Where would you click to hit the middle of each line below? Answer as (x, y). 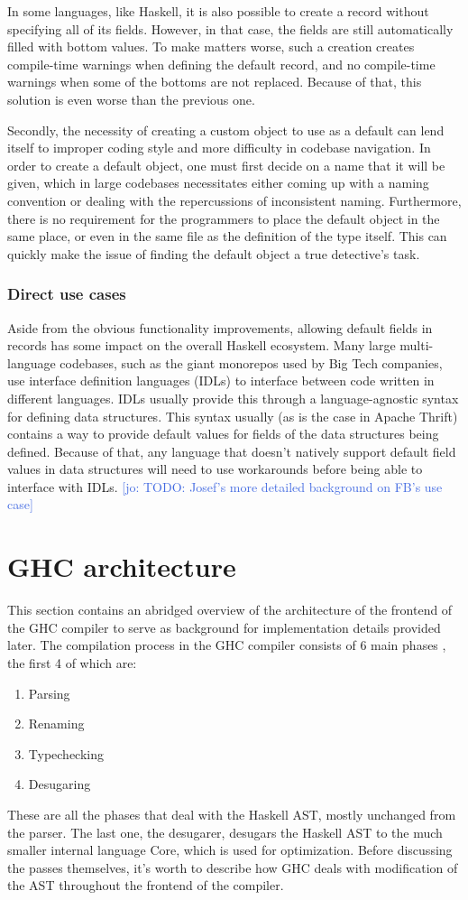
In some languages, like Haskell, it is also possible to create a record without (218, 11)
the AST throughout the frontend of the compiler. (146, 885)
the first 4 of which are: (72, 662)
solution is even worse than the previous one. (131, 99)
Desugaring (60, 784)
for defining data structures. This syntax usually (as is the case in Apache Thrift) (233, 416)
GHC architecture (122, 566)
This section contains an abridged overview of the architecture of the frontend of (230, 610)
